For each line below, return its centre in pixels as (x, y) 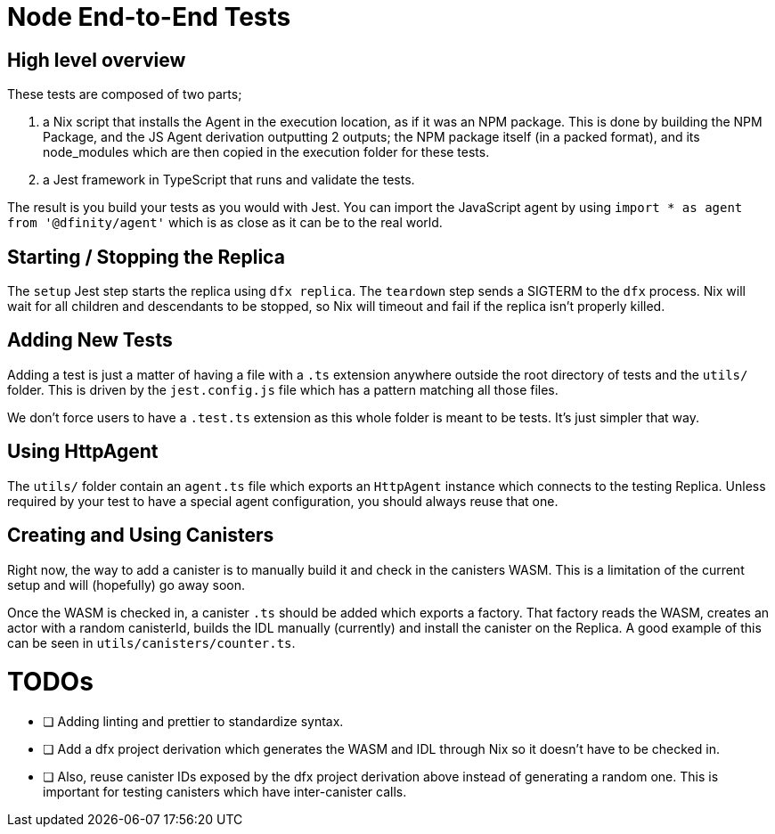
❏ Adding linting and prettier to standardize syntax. (193, 722)
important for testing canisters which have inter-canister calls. (225, 792)
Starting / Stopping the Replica (146, 257)
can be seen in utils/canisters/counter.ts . (151, 642)
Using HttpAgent (83, 452)
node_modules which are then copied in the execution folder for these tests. (266, 152)
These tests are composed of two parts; (125, 94)
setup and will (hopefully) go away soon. (126, 585)
